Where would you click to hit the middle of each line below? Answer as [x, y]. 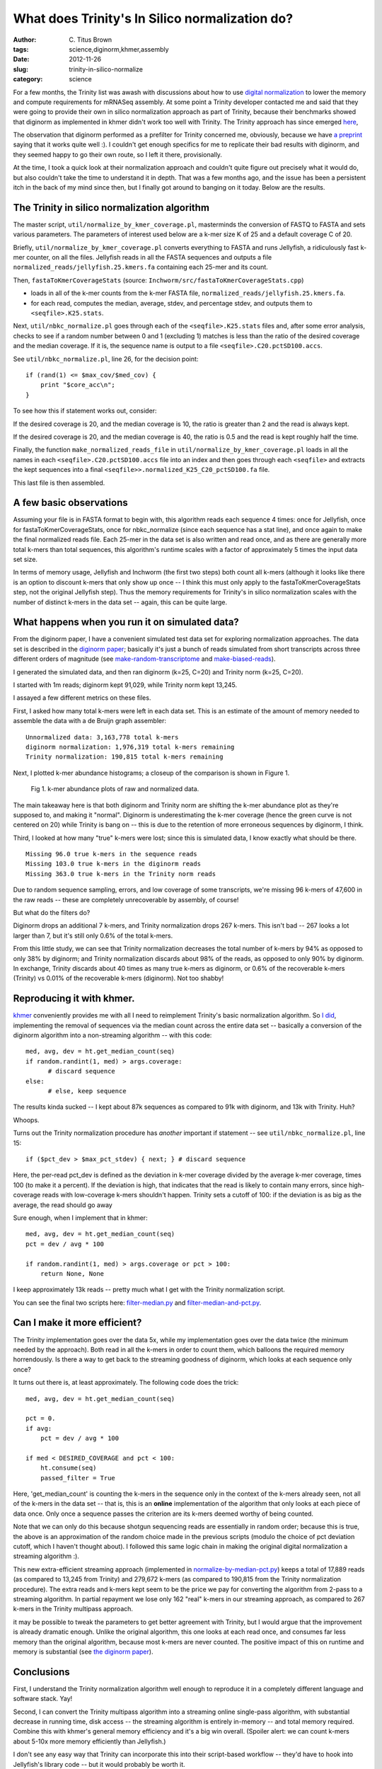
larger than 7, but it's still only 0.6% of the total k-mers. [93, 935]
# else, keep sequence [87, 1091]
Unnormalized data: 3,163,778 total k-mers [102, 737]
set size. [25, 559]
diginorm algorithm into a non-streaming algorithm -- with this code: [112, 1035]
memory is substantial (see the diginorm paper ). [83, 1652]
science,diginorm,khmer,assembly [119, 49]
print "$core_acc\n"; [78, 385]
